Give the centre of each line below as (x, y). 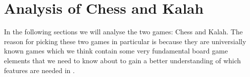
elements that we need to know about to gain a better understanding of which (123, 60)
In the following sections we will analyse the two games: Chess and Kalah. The (124, 32)
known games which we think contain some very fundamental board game (116, 51)
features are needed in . (39, 70)
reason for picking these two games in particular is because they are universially (125, 41)
